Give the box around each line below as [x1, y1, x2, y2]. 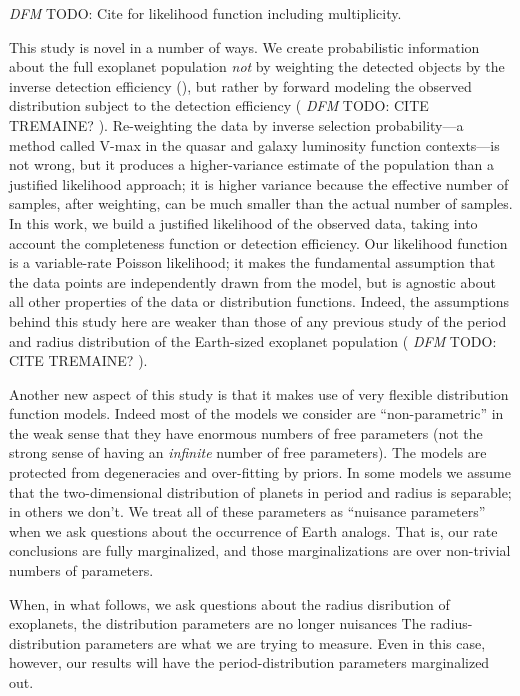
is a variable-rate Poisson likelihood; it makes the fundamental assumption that [9, 252, 496, 273]
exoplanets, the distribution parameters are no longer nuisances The [9, 613, 426, 634]
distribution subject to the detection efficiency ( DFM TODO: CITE [9, 95, 429, 116]
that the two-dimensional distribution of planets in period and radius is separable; [9, 481, 512, 502]
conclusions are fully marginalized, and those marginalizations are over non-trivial [9, 540, 511, 561]
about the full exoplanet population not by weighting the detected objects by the [9, 56, 505, 77]
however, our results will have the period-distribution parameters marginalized [9, 652, 490, 673]
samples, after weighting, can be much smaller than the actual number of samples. [9, 193, 513, 214]
